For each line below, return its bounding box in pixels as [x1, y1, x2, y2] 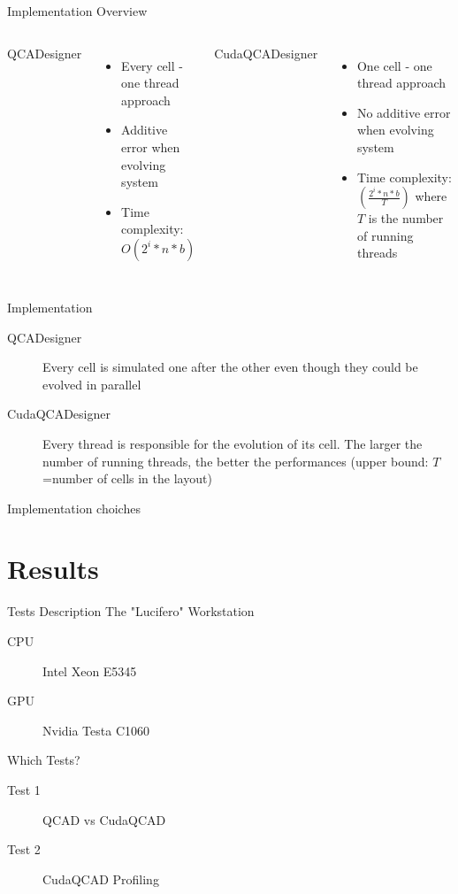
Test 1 [7, 780, 41, 798]
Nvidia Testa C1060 [42, 721, 150, 739]
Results [7, 551, 99, 587]
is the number [368, 209, 444, 227]
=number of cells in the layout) [42, 469, 212, 488]
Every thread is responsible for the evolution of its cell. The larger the [42, 434, 423, 452]
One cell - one [356, 56, 432, 74]
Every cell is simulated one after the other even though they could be [42, 358, 418, 376]
